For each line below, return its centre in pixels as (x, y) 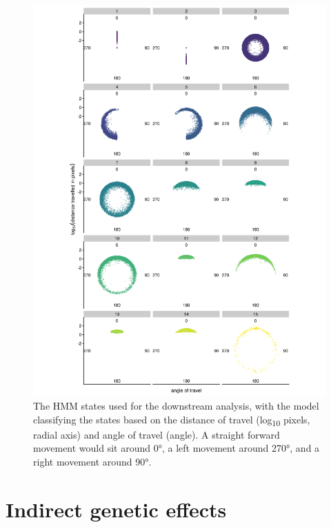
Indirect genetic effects (116, 509)
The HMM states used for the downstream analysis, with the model (176, 405)
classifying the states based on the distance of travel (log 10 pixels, (172, 420)
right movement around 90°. (92, 461)
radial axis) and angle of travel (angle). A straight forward (157, 434)
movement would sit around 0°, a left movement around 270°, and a (177, 448)
